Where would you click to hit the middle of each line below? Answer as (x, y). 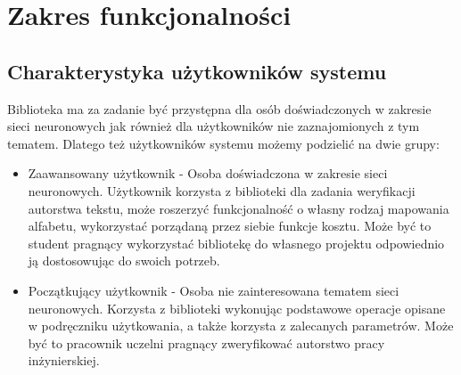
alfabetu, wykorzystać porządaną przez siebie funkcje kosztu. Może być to (230, 226)
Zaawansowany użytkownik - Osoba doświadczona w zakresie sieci (208, 173)
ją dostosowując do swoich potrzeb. (124, 261)
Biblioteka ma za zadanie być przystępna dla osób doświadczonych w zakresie (219, 108)
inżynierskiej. (64, 360)
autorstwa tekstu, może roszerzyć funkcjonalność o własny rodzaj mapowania (239, 208)
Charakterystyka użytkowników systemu (197, 71)
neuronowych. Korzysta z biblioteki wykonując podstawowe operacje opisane (237, 308)
